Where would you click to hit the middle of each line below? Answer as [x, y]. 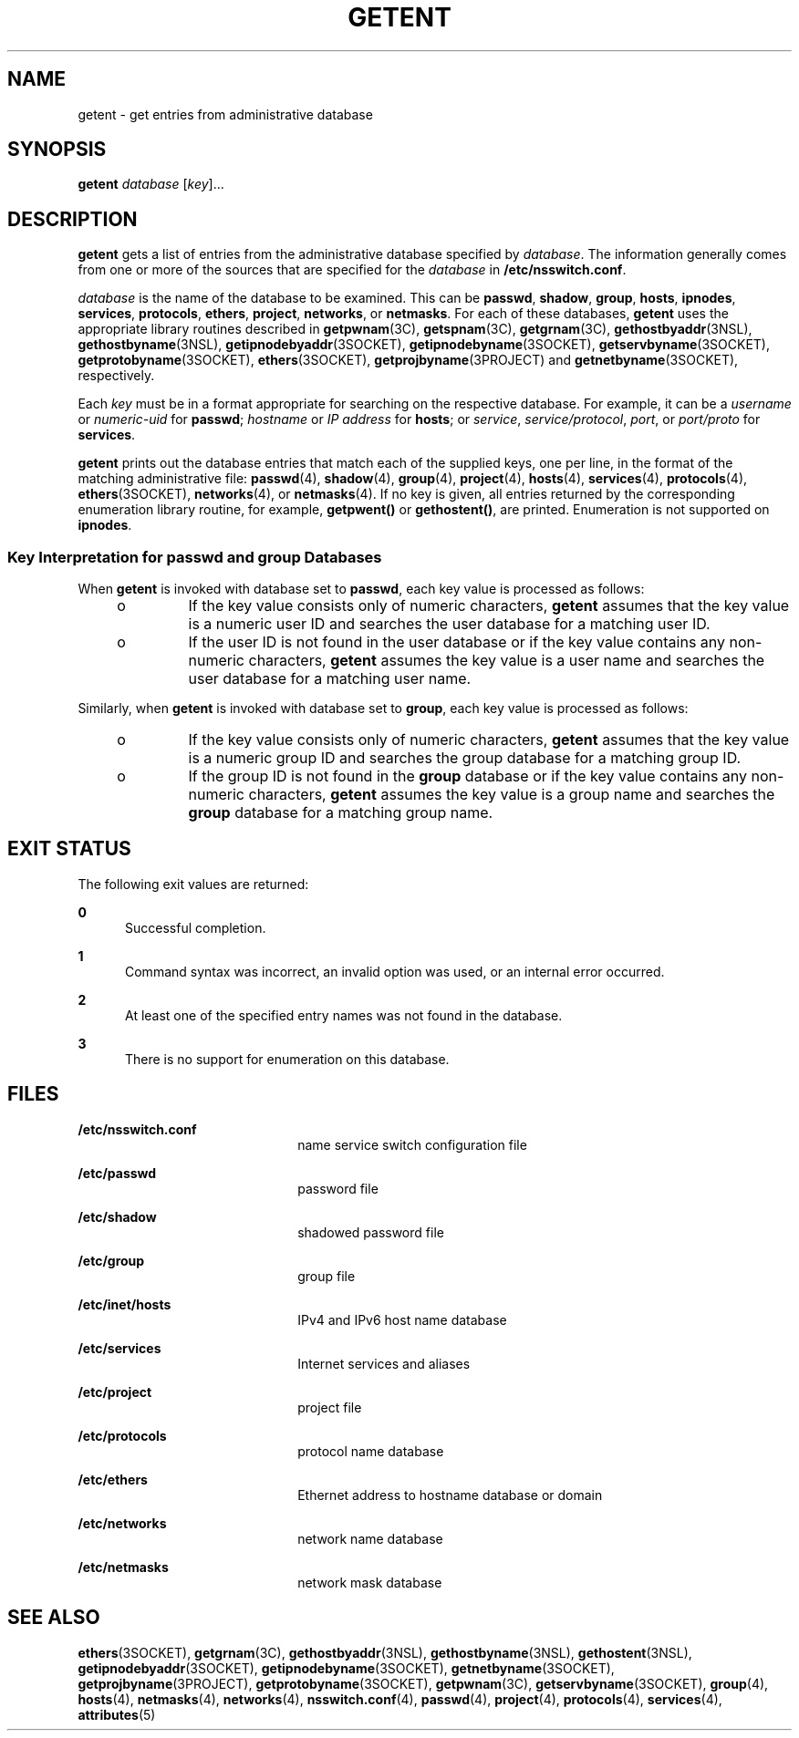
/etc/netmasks [123, 1567]
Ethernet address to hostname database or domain [450, 1495]
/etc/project [115, 1391]
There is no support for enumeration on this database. [287, 1059]
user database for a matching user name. [330, 679]
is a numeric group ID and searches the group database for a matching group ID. [465, 758]
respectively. [116, 376]
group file [327, 1276]
